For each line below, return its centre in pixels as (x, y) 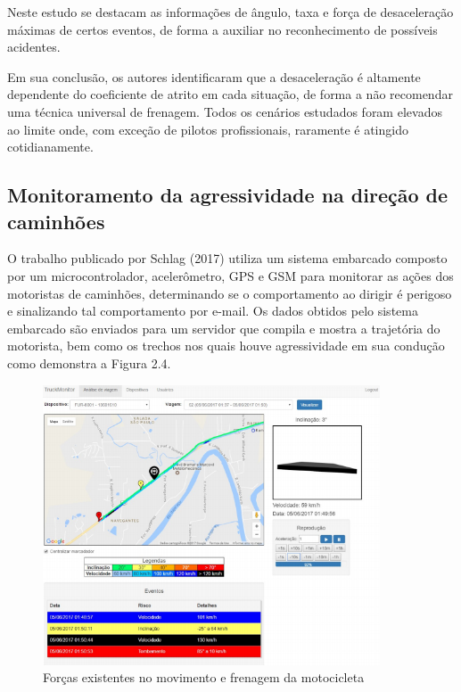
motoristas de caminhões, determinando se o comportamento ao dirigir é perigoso (230, 293)
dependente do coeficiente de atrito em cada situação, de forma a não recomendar (230, 94)
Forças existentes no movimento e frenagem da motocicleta (204, 677)
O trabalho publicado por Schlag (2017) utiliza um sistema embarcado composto (227, 258)
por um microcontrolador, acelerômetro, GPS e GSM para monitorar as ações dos (230, 275)
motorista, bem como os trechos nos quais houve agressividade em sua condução (226, 346)
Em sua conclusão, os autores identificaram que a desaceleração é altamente (214, 76)
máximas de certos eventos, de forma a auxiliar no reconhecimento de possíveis (222, 29)
